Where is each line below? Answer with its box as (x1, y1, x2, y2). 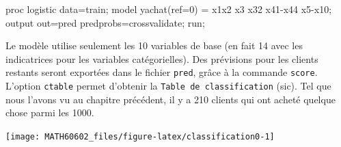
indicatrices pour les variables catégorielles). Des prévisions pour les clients (5, 51, 318, 66)
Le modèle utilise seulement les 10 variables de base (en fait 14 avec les (5, 38, 303, 53)
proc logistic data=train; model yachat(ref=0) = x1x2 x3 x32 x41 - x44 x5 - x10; (5, 2, 332, 16)
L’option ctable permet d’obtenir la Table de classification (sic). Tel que (5, 79, 331, 93)
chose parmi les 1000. (5, 105, 94, 120)
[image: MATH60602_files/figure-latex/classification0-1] (5, 131, 275, 142)
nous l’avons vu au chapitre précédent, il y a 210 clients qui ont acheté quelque (5, 92, 336, 106)
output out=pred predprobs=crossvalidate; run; (5, 15, 205, 29)
